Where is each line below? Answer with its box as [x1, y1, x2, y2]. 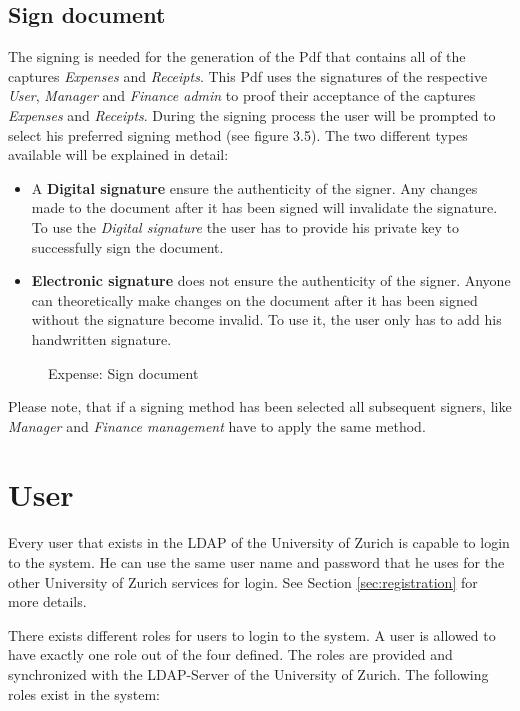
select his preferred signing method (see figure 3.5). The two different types [8, 124, 468, 145]
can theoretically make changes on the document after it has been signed [31, 289, 478, 310]
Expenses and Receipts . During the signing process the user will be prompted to [8, 104, 496, 125]
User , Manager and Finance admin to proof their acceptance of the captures [8, 85, 476, 106]
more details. [8, 591, 87, 612]
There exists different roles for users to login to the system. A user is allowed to [8, 624, 496, 645]
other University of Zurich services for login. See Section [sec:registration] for [8, 571, 478, 592]
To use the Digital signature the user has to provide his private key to [31, 216, 459, 237]
